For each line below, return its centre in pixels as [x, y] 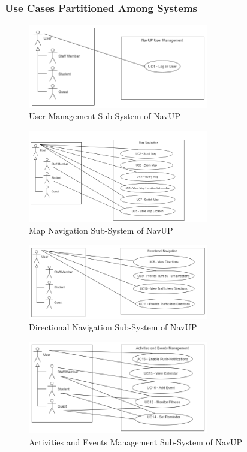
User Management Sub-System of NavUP [105, 116]
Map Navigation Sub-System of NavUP [101, 230]
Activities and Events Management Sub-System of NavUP [136, 442]
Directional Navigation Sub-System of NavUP [113, 327]
